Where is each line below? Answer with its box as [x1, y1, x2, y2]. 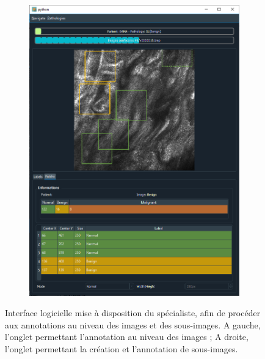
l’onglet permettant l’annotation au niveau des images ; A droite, [5, 330, 249, 343]
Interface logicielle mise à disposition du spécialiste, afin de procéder [5, 306, 261, 319]
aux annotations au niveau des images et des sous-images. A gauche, [5, 318, 261, 331]
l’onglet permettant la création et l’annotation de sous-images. [5, 342, 238, 355]
